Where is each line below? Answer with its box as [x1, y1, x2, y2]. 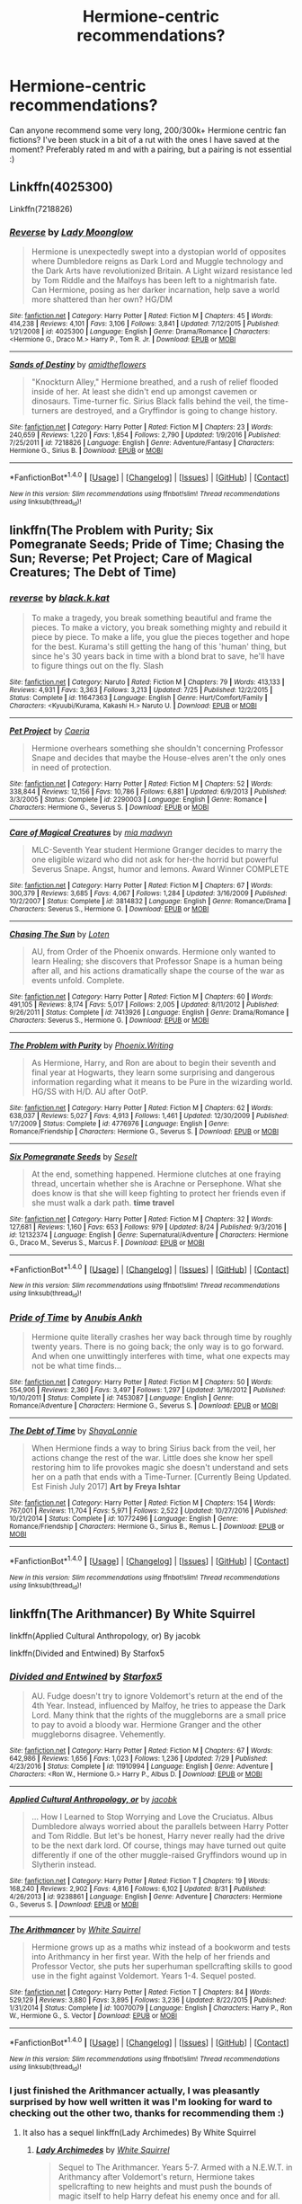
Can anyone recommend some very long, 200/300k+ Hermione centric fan [9, 124, 287, 136]
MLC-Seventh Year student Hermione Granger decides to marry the [31, 844, 283, 855]
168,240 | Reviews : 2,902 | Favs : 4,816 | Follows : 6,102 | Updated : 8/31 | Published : [9, 1885, 267, 1894]
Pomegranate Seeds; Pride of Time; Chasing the [9, 537, 285, 552]
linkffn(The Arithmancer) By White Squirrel [9, 1606, 256, 1622]
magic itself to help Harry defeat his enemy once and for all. [58, 2191, 280, 2201]
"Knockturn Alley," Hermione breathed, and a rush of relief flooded [31, 377, 279, 387]
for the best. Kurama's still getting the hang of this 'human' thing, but [31, 641, 287, 652]
